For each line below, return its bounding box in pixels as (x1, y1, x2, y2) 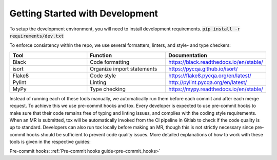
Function (90, 51, 112, 59)
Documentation (168, 51, 207, 59)
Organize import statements (90, 65, 157, 72)
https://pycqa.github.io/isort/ (168, 65, 238, 72)
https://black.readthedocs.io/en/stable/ (168, 58, 264, 65)
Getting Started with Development (9, 8, 159, 19)
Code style (90, 72, 116, 79)
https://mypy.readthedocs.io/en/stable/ (168, 85, 264, 93)
